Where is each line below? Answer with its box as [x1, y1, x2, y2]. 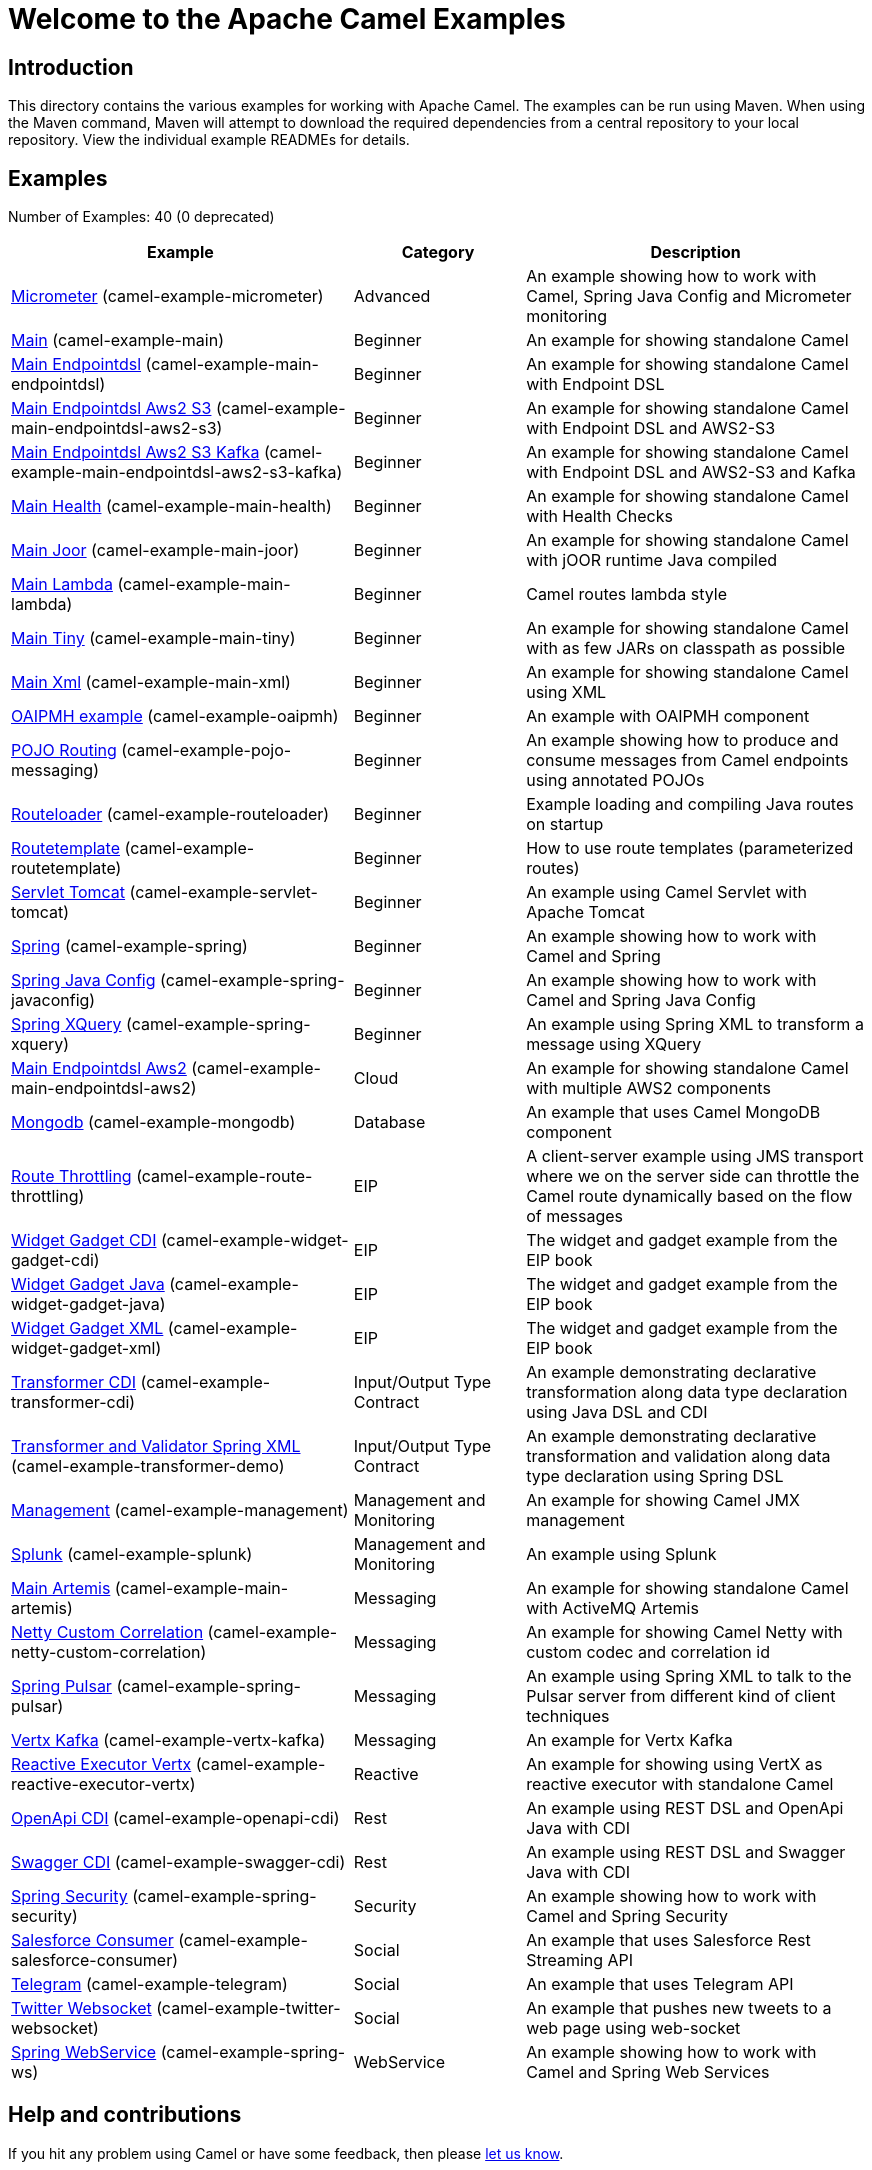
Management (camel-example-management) [11, 1500, 349, 1521]
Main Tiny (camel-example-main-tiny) [11, 628, 296, 649]
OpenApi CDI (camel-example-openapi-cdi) [11, 1808, 340, 1829]
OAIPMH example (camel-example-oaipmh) [11, 706, 339, 727]
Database [353, 1112, 426, 1133]
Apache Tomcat [526, 902, 645, 923]
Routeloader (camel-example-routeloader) [11, 804, 330, 825]
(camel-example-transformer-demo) [11, 1456, 285, 1477]
